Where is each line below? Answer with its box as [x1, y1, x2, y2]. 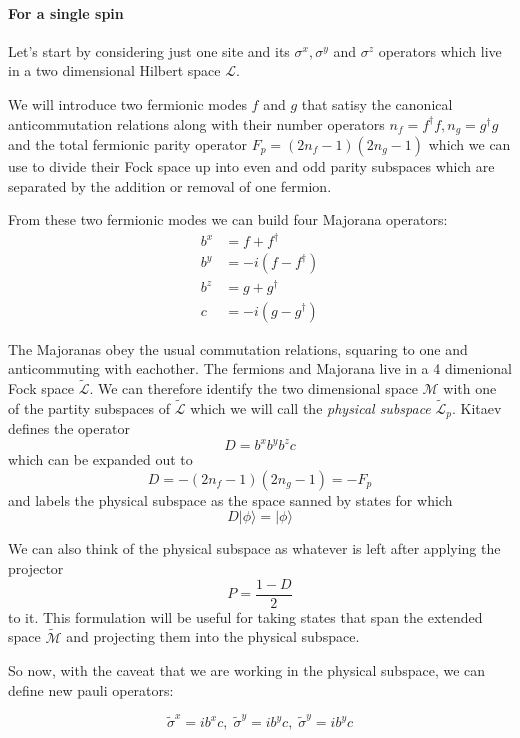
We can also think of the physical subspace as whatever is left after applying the [8, 538, 501, 559]
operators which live [378, 40, 502, 61]
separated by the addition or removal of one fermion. [8, 175, 332, 196]
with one [443, 377, 497, 398]
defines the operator [8, 418, 130, 439]
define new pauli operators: [8, 679, 174, 700]
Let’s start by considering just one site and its [8, 40, 290, 61]
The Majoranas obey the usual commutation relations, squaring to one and [8, 338, 468, 359]
